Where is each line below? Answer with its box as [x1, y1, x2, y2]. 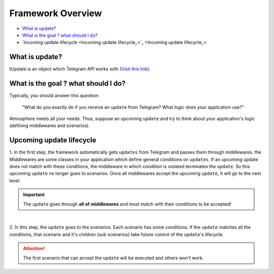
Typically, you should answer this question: [9, 93, 100, 99]
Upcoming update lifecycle [9, 136, 96, 144]
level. [9, 177, 21, 183]
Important [23, 191, 45, 198]
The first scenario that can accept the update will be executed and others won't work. [23, 255, 204, 261]
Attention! [23, 246, 45, 252]
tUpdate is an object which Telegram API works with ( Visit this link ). [9, 66, 151, 72]
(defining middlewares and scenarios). [9, 123, 90, 129]
